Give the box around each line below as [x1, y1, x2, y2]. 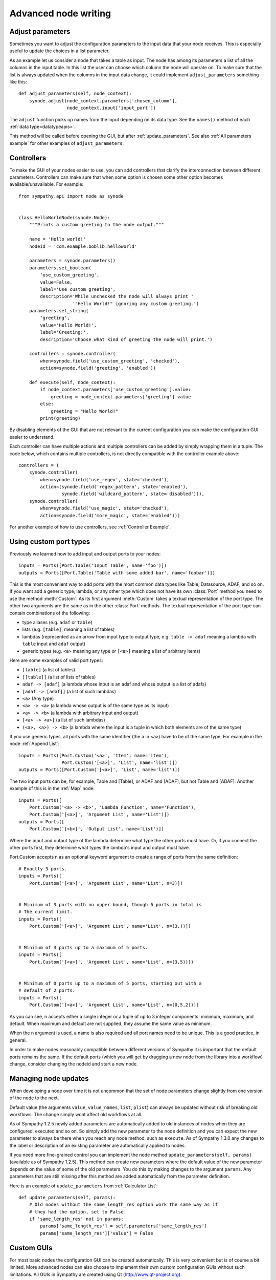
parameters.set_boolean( [29, 265, 91, 271]
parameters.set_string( [29, 308, 89, 314]
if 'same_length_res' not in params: [29, 1216, 124, 1222]
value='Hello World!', [40, 322, 97, 328]
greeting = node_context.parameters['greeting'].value [51, 394, 191, 399]
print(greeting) [40, 415, 81, 421]
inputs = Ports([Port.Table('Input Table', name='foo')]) [18, 563, 167, 568]
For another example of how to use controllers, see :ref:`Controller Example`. [9, 524, 171, 530]
